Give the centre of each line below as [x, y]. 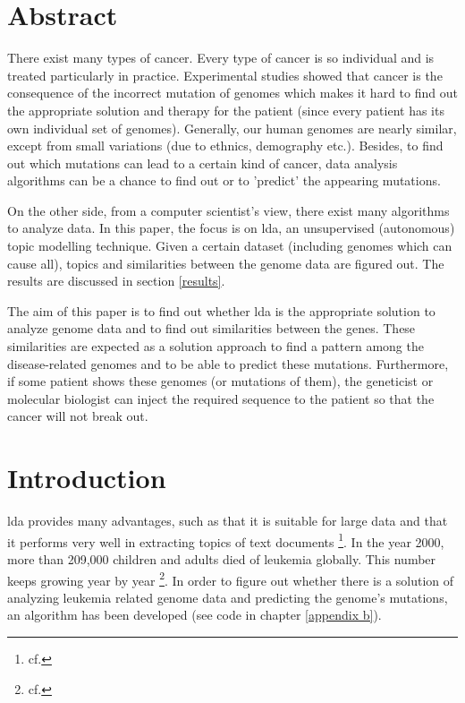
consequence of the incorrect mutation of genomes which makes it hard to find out [232, 93]
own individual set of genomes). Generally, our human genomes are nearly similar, [232, 128]
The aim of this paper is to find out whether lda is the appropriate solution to [221, 310]
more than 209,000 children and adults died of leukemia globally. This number [222, 558]
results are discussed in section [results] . [116, 281]
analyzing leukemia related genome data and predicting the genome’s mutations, [228, 597]
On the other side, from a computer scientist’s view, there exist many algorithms [228, 210]
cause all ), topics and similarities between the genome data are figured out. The [226, 263]
